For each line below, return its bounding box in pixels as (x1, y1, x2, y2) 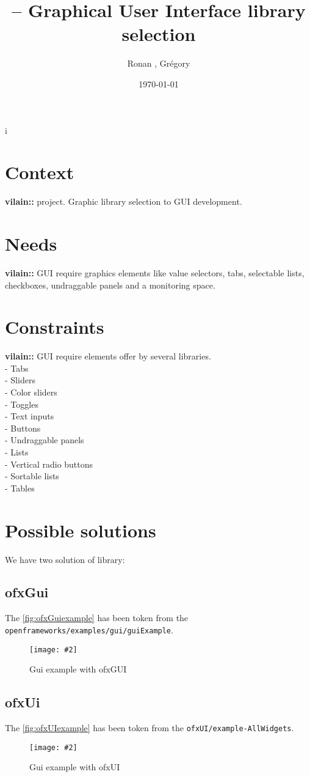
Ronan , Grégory (127, 57, 190, 70)
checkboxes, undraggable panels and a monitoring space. (5, 278, 215, 291)
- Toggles (5, 397, 38, 410)
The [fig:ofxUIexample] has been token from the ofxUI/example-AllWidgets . (5, 721, 294, 734)
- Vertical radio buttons (5, 457, 93, 470)
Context (5, 160, 74, 185)
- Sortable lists (5, 470, 59, 482)
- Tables (5, 481, 35, 494)
